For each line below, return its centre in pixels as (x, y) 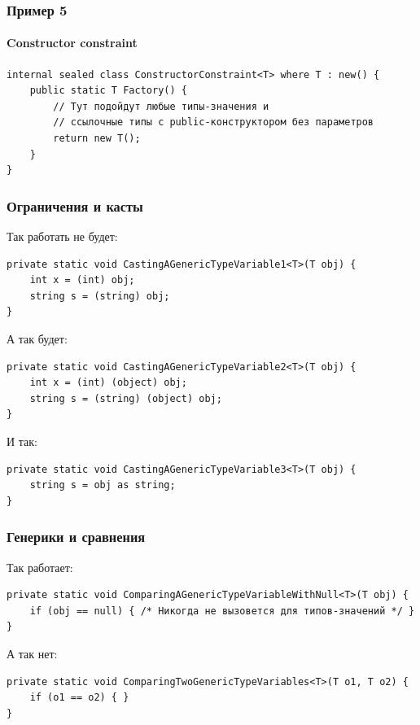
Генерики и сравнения (76, 537)
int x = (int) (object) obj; (108, 383)
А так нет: (32, 653)
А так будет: (37, 338)
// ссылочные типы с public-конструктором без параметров (214, 122)
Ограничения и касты (75, 205)
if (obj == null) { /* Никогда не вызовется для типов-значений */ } (222, 611)
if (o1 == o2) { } (79, 698)
